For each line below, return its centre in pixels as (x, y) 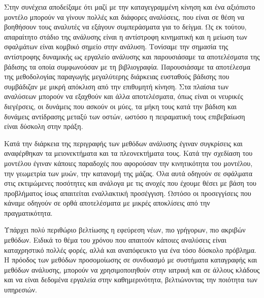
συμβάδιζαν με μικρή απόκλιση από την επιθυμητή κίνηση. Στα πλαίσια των (116, 86)
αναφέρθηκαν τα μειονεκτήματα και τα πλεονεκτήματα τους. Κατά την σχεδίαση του (128, 153)
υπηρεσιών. (21, 290)
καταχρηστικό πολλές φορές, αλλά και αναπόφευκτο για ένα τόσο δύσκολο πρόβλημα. (130, 250)
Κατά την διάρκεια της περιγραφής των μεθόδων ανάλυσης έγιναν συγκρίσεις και (123, 143)
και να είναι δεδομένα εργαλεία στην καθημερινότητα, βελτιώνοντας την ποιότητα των (131, 279)
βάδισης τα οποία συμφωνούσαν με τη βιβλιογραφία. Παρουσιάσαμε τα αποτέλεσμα (127, 66)
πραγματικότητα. (28, 212)
